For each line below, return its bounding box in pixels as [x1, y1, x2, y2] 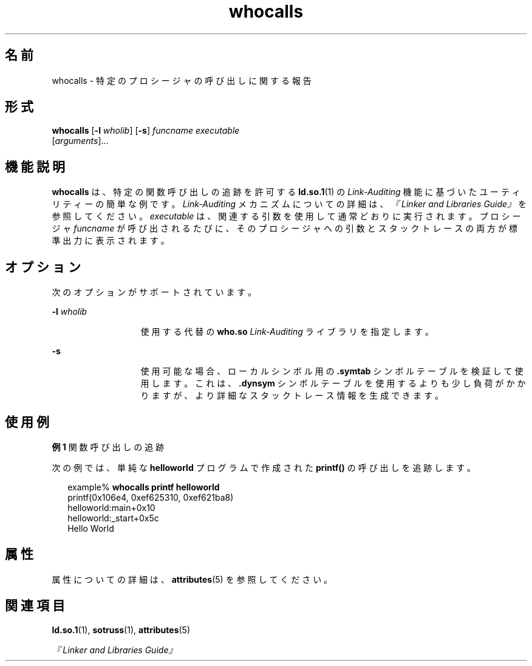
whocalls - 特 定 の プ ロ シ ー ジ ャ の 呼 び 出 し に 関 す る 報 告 [52, 75, 312, 86]
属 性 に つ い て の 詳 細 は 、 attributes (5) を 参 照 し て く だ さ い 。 [52, 574, 333, 585]
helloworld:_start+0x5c [67, 512, 159, 523]
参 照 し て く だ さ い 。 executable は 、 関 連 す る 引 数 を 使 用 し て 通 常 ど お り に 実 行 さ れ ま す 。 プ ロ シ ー [52, 211, 521, 222]
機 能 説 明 [5, 159, 65, 174]
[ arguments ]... [52, 136, 109, 146]
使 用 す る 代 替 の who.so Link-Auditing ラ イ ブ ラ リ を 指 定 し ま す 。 [140, 326, 434, 337]
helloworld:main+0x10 [67, 502, 155, 513]
